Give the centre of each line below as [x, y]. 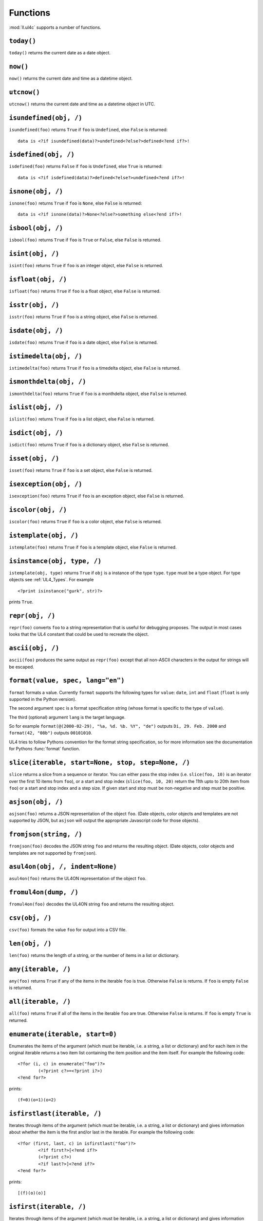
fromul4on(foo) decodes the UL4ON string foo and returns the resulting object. [92, 904]
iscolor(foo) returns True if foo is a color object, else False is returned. [85, 522]
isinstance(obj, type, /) [55, 561]
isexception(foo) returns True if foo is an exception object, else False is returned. [97, 496]
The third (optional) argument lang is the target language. [67, 717]
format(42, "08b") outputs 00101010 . [51, 733]
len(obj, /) [30, 944]
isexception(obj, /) [46, 484]
